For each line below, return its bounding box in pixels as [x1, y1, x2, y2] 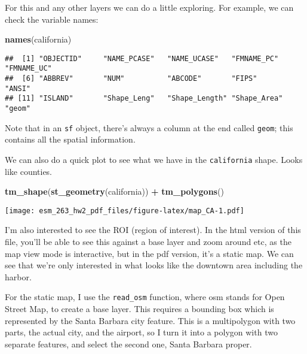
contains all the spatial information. [5, 133, 136, 146]
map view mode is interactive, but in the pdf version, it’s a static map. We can [5, 247, 294, 259]
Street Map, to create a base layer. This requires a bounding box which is [5, 302, 274, 315]
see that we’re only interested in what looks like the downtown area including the [5, 259, 303, 271]
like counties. [5, 165, 53, 177]
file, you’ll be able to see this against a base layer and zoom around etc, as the [5, 235, 291, 248]
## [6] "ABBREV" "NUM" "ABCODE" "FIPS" [5, 74, 257, 83]
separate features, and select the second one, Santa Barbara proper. [5, 337, 252, 350]
